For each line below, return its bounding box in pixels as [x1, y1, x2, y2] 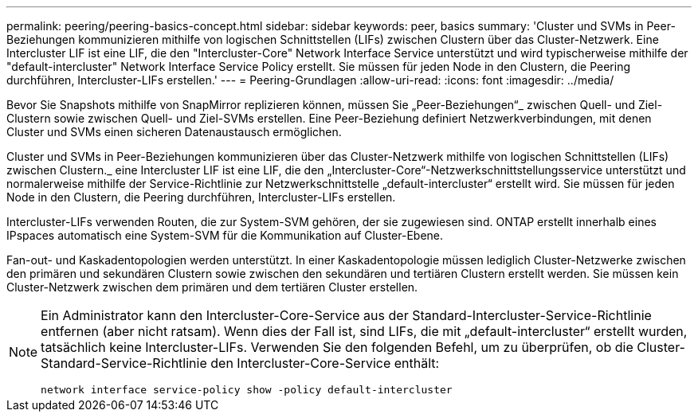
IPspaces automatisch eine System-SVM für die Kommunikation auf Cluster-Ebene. [6, 229, 444, 242]
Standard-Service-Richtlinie [41, 355, 207, 371]
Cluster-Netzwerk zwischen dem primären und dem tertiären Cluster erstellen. [6, 280, 418, 294]
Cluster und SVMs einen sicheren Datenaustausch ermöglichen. [6, 125, 342, 139]
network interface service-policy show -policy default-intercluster [41, 384, 453, 396]
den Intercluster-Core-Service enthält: [210, 355, 440, 371]
